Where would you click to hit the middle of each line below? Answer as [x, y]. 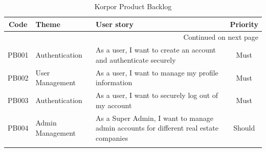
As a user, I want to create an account [156, 50]
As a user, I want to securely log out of [157, 95]
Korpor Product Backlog [133, 6]
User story [115, 24]
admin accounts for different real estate [157, 128]
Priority [244, 24]
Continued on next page [221, 37]
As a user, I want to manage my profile [157, 72]
